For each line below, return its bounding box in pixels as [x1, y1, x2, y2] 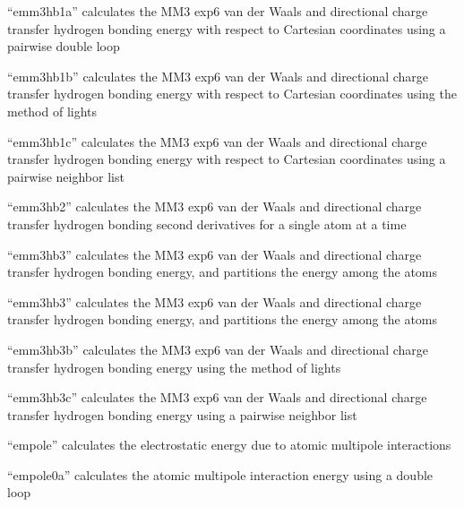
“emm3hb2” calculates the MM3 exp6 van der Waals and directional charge [7, 197, 422, 216]
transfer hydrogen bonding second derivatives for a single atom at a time [7, 214, 407, 233]
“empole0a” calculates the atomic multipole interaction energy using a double [7, 465, 434, 484]
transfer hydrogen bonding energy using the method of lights [7, 357, 341, 376]
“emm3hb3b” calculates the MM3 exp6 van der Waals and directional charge [7, 339, 429, 358]
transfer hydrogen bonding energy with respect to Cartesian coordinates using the [7, 84, 457, 103]
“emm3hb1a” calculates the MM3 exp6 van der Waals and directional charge [7, 2, 428, 20]
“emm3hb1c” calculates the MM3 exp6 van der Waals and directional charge [7, 132, 427, 150]
